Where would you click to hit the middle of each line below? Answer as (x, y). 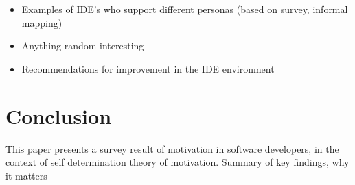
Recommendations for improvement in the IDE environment (148, 68)
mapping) (42, 22)
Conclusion (59, 115)
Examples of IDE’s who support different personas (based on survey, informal (185, 9)
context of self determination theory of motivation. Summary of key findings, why (177, 162)
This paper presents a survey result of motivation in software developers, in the (172, 148)
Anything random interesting (83, 46)
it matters (26, 175)
